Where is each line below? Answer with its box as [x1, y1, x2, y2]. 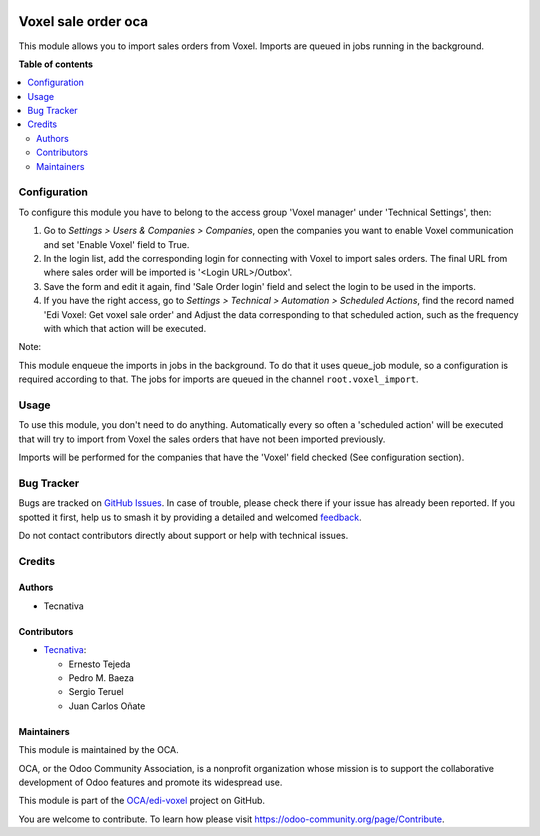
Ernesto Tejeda [68, 658, 131, 670]
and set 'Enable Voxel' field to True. [43, 238, 190, 250]
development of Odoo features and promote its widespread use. [18, 776, 283, 788]
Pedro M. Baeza [68, 672, 135, 684]
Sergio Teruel [68, 686, 124, 698]
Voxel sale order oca [18, 13, 149, 30]
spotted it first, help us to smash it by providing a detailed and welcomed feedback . [18, 511, 362, 523]
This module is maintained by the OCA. [18, 744, 179, 756]
